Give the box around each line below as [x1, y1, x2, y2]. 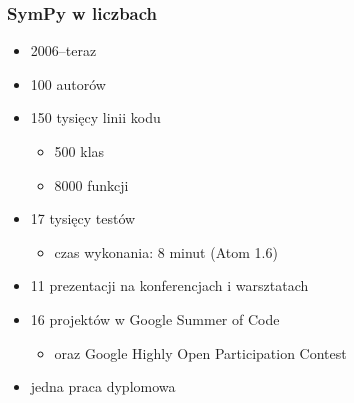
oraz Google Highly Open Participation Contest [54, 342, 347, 363]
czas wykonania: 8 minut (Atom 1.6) [54, 241, 278, 262]
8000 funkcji [54, 174, 129, 195]
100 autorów [30, 73, 106, 94]
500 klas [54, 141, 105, 161]
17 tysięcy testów [30, 208, 136, 229]
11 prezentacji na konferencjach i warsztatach [30, 275, 309, 296]
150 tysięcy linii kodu [30, 107, 161, 128]
